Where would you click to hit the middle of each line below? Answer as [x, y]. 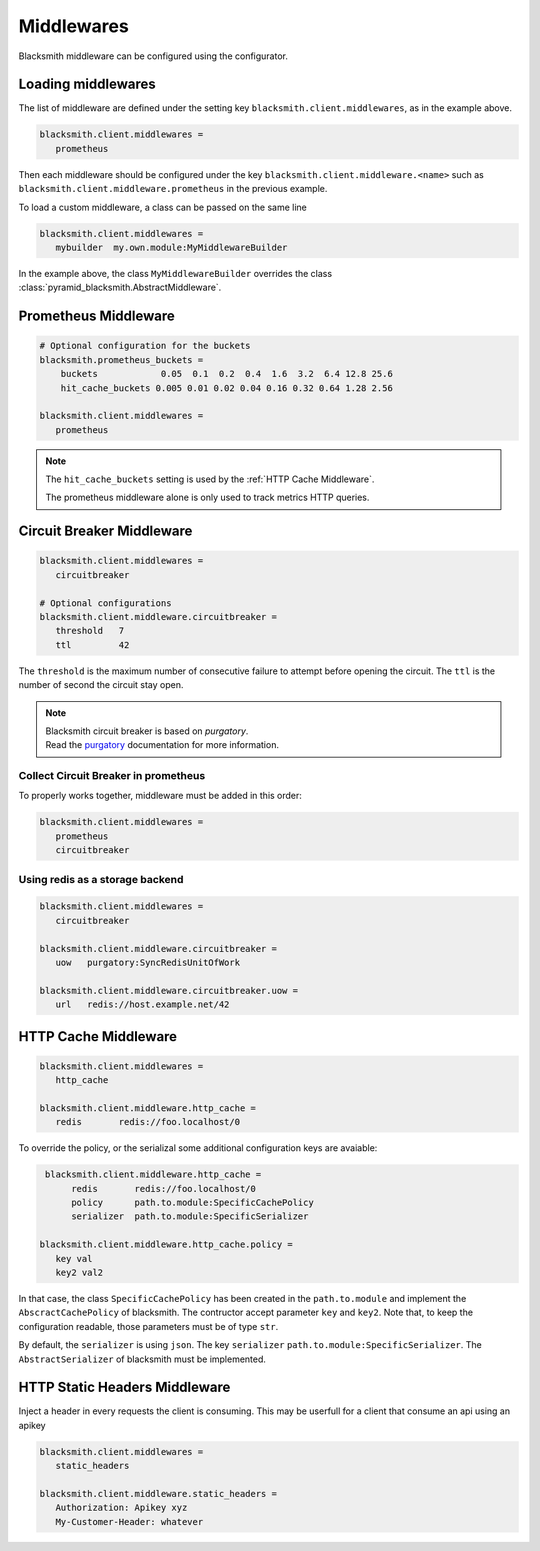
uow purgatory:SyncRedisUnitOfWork [147, 962]
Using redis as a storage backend [101, 879]
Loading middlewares [87, 84]
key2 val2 [79, 1272]
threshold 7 [90, 631]
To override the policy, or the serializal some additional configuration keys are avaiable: [198, 1148]
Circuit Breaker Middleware [105, 531]
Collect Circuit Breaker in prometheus [112, 776]
